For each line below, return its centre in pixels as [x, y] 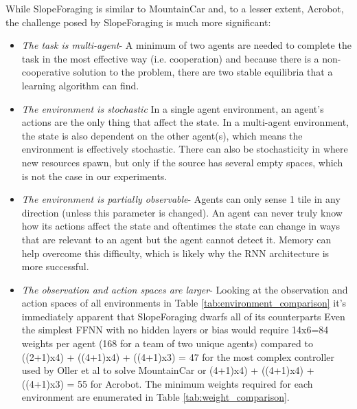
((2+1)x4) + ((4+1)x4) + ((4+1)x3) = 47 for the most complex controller [178, 356]
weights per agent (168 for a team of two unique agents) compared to [167, 343]
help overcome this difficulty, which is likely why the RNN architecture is [175, 253]
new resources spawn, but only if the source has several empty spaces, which [182, 162]
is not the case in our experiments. [94, 176]
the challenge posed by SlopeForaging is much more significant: [138, 22]
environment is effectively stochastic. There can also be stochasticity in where [185, 149]
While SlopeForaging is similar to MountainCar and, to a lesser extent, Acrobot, [175, 8]
